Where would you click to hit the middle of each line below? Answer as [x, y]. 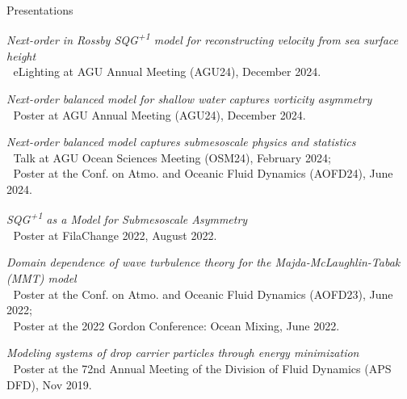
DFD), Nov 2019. [49, 384]
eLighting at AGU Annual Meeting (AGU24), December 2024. [167, 71]
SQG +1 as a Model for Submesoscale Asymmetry [127, 218]
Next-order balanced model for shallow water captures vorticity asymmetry [189, 99]
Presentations [40, 10]
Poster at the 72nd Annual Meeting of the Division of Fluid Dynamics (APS [202, 368]
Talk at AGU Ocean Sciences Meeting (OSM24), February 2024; [172, 157]
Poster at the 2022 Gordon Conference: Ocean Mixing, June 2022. [176, 325]
